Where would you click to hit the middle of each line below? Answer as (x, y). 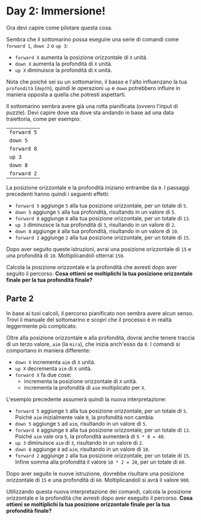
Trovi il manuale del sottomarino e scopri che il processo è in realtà (89, 319)
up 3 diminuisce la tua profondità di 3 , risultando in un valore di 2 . (95, 225)
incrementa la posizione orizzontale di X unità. (81, 381)
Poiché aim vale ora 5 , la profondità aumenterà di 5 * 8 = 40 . (90, 436)
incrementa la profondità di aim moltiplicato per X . (85, 387)
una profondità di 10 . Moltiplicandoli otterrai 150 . (65, 255)
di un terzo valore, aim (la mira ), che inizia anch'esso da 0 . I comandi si (93, 344)
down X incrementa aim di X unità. (55, 362)
